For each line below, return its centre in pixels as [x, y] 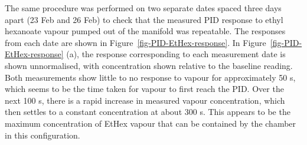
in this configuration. [43, 135]
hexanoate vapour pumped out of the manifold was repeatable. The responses [145, 31]
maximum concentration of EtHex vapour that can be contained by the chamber [151, 123]
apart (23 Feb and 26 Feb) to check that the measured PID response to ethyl [144, 19]
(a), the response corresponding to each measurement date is [176, 54]
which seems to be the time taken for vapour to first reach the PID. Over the [144, 89]
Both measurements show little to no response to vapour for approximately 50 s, [150, 77]
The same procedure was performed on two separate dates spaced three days [143, 8]
